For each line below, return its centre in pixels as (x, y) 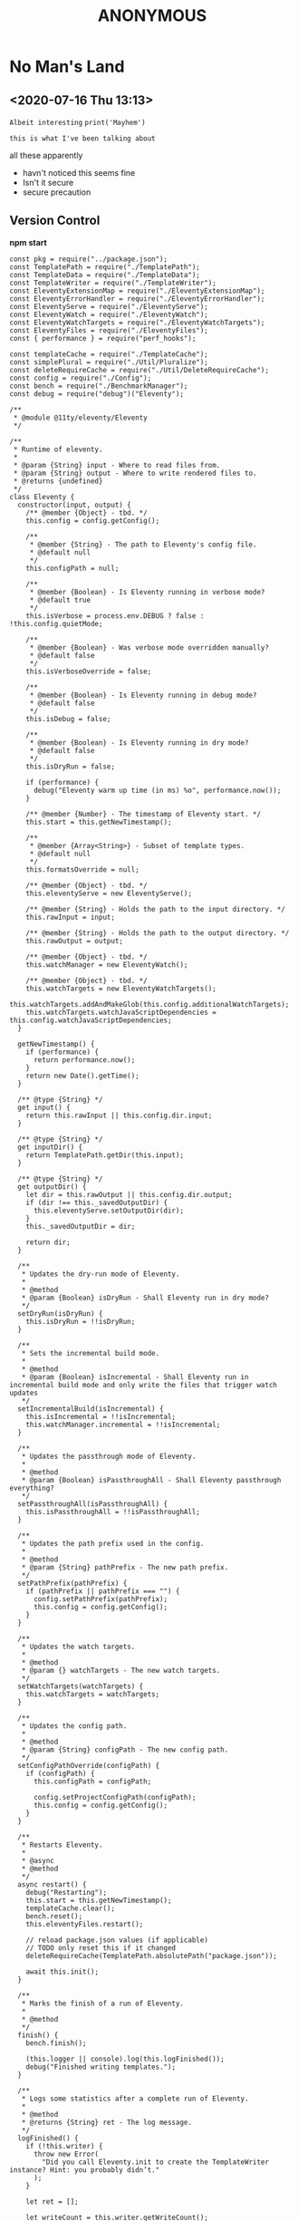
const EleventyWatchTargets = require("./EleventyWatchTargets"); (137, 323)
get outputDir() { (53, 1187)
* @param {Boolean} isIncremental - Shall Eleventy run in (135, 1377)
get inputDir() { (50, 1147)
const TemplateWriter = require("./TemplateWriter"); (113, 283)
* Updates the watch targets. (78, 1646)
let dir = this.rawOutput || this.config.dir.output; (129, 1194)
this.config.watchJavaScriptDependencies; (91, 1020)
